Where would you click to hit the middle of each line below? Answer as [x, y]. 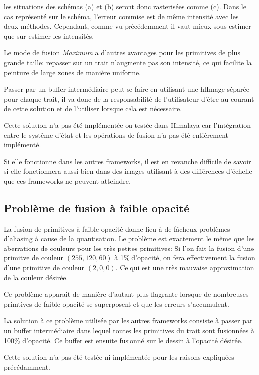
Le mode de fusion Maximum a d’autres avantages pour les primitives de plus [122, 53]
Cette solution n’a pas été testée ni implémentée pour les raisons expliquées [119, 357]
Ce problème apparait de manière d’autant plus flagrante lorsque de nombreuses [126, 294]
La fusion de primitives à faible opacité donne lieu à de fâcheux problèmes [117, 228]
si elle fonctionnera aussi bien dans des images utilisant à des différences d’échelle [128, 171]
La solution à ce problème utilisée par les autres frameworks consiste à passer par [128, 320]
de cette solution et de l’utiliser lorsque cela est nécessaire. [93, 108]
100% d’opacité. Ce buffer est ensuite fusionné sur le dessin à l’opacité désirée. [123, 340]
